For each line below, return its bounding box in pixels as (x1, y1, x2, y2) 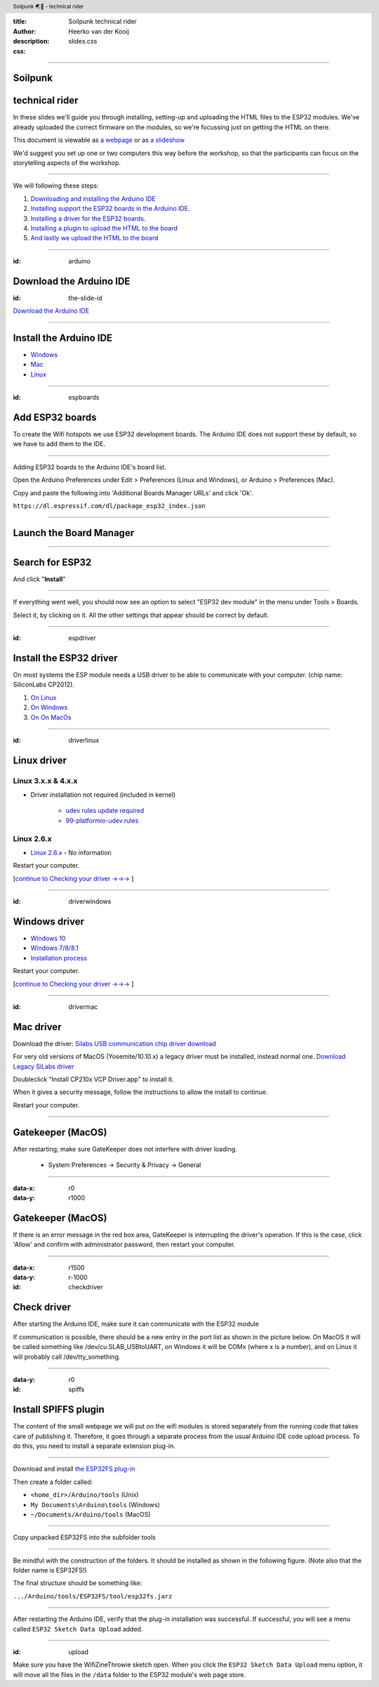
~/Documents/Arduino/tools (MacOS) (30, 1510, 151, 1518)
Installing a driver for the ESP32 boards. (30, 214, 146, 223)
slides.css (68, 37, 98, 46)
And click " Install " (13, 575, 66, 583)
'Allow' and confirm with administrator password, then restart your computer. (13, 1240, 236, 1249)
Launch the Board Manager (13, 527, 135, 539)
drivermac (68, 1003, 98, 1011)
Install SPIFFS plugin (13, 1404, 105, 1416)
